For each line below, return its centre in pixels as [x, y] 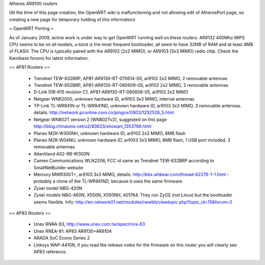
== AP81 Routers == [29, 67]
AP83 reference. [50, 252]
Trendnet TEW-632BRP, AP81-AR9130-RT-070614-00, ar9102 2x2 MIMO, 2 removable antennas [131, 78]
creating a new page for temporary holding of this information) [72, 19]
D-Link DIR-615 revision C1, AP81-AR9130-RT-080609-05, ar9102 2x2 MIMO [111, 92]
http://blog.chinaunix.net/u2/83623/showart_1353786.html [93, 126]
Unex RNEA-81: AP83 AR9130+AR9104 [73, 231]
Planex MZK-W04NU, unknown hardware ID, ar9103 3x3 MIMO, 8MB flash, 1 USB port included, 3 [132, 140]
